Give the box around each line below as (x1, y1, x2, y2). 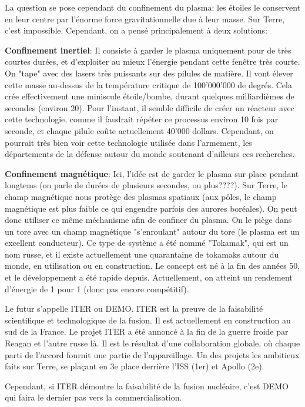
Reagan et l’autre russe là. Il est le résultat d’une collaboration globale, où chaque (5, 337, 300, 349)
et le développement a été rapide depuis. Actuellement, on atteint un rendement (5, 271, 293, 283)
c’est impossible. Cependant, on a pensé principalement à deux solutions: (5, 24, 267, 36)
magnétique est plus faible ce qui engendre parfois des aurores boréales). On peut (5, 202, 297, 214)
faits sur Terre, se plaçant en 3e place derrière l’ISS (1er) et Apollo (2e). (5, 360, 264, 372)
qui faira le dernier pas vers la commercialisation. (5, 391, 182, 403)
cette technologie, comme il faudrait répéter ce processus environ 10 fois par (5, 113, 279, 125)
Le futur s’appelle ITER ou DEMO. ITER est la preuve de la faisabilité (5, 302, 263, 315)
